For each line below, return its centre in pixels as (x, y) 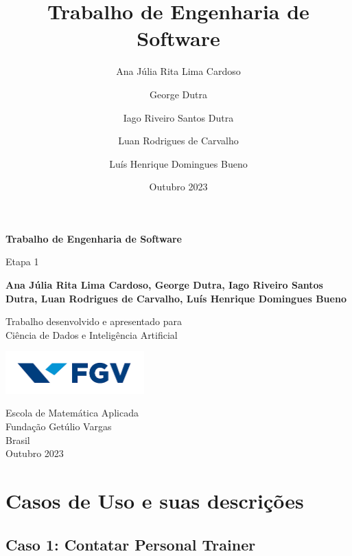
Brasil (18, 440)
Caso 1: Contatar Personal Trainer (131, 544)
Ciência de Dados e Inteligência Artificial (92, 334)
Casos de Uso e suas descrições (155, 500)
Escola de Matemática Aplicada (72, 413)
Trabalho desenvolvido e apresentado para (94, 321)
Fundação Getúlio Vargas (59, 426)
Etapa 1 (22, 262)
